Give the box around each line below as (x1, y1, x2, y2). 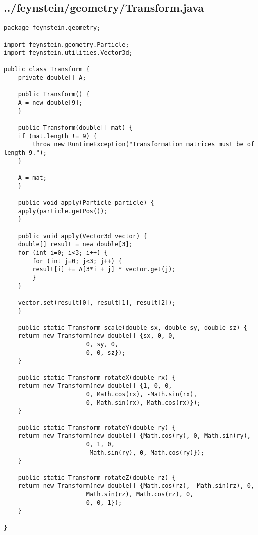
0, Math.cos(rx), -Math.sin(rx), (86, 391, 197, 398)
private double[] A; (18, 74, 86, 82)
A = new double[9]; (18, 99, 83, 107)
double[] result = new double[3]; (18, 241, 133, 248)
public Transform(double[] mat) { (18, 124, 133, 132)
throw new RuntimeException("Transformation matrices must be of (32, 141, 255, 148)
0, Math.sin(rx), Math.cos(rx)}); (86, 399, 201, 406)
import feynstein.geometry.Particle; (4, 41, 129, 48)
